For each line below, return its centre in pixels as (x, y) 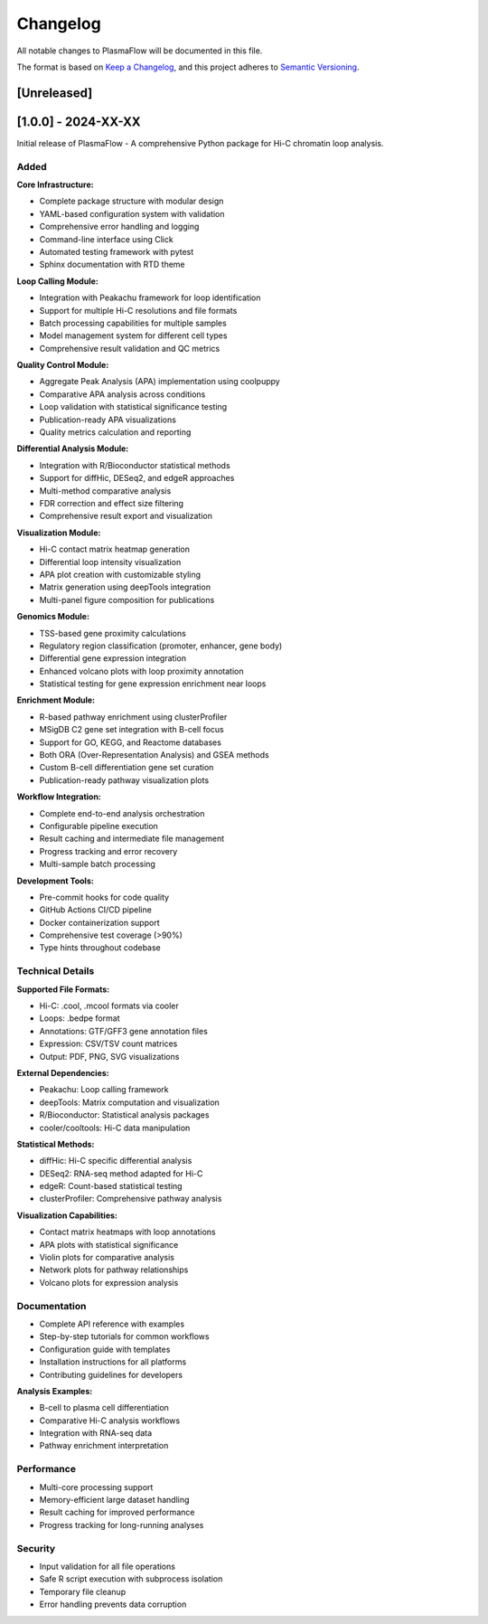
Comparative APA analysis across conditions (122, 394)
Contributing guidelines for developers (111, 1374)
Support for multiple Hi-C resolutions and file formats (138, 310)
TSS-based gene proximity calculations (113, 633)
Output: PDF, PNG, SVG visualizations (109, 1056)
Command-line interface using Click (106, 239)
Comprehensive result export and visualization (126, 516)
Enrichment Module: (56, 700)
